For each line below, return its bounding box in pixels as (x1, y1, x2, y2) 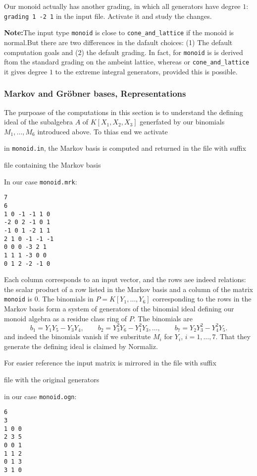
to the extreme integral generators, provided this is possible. (55, 66, 238, 76)
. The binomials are (133, 313, 193, 323)
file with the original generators (4, 374, 100, 384)
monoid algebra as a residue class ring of (4, 313, 127, 323)
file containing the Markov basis (4, 160, 101, 170)
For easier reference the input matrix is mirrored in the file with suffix (4, 357, 216, 368)
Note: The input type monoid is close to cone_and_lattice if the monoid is (4, 27, 234, 38)
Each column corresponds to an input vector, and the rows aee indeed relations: (4, 274, 246, 285)
